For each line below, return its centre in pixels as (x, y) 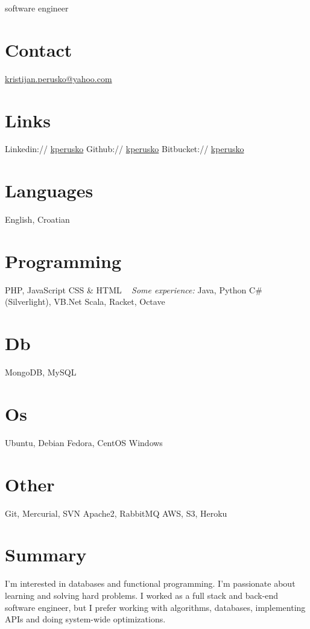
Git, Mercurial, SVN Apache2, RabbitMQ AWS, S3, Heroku (116, 513)
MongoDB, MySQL (41, 372)
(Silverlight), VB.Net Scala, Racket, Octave (85, 302)
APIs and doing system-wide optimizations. (85, 619)
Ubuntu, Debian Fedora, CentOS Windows (84, 442)
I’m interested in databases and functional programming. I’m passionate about (150, 583)
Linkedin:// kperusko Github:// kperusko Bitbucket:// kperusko (125, 149)
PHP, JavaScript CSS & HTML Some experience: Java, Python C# (134, 289)
